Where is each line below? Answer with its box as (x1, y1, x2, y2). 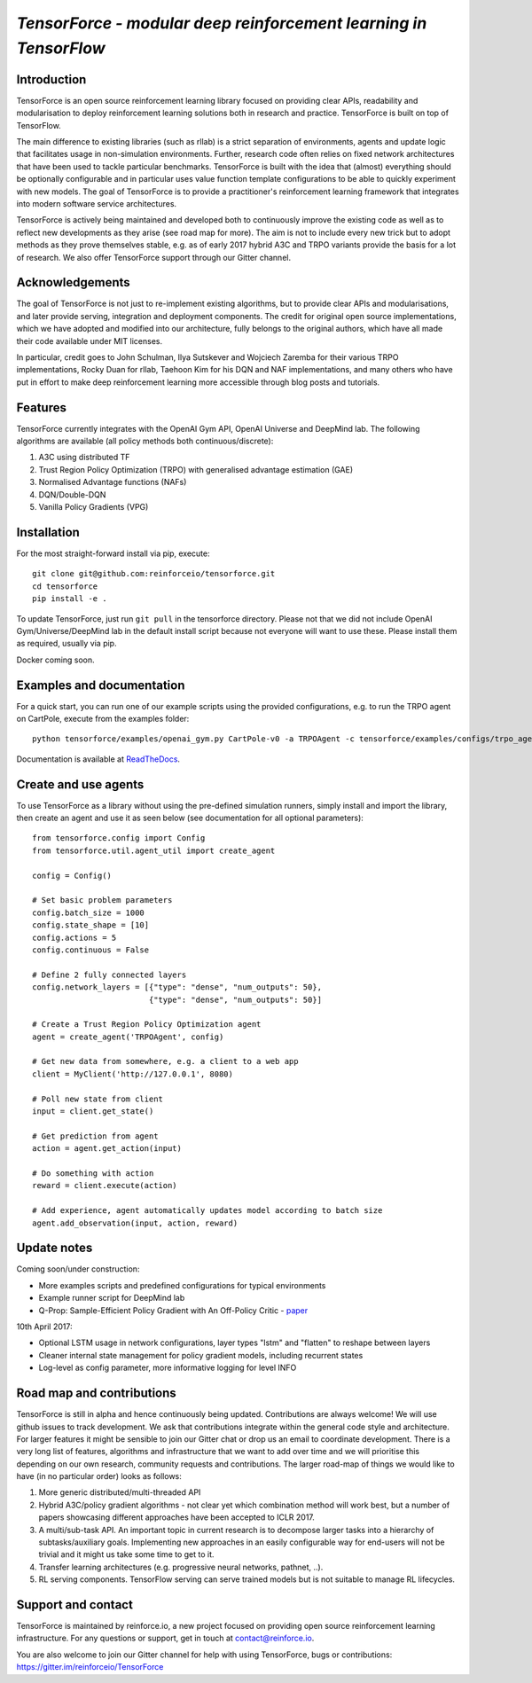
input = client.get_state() (32, 1107, 154, 1116)
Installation (16, 524, 80, 540)
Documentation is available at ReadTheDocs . (16, 754, 181, 764)
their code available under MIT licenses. (16, 335, 163, 346)
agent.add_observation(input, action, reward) (32, 1217, 239, 1228)
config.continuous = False (32, 944, 150, 955)
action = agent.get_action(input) (32, 1144, 182, 1154)
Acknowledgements (16, 275, 130, 290)
